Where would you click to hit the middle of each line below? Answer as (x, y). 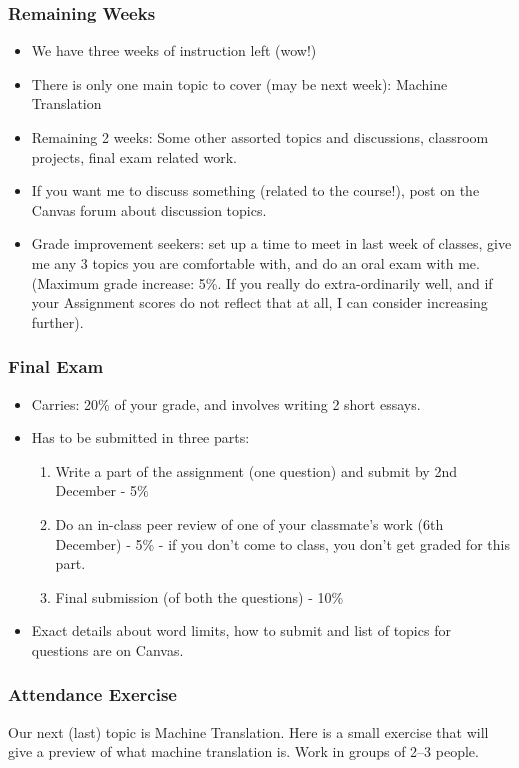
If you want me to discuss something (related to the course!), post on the (255, 190)
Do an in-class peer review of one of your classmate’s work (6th (249, 523)
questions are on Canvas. (107, 649)
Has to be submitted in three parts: (140, 437)
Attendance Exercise (92, 694)
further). (57, 321)
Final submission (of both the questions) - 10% (199, 596)
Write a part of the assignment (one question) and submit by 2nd (256, 470)
